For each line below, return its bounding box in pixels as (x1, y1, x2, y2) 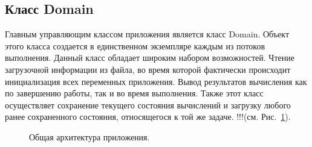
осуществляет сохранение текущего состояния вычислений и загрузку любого (5, 98, 291, 111)
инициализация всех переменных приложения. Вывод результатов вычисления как (5, 75, 307, 87)
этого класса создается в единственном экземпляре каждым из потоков (5, 39, 265, 52)
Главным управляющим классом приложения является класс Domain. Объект (5, 28, 290, 40)
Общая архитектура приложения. (29, 130, 150, 143)
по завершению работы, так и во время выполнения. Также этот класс (5, 87, 264, 99)
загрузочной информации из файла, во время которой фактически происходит (5, 63, 291, 75)
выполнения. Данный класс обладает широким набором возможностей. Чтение (5, 51, 294, 64)
